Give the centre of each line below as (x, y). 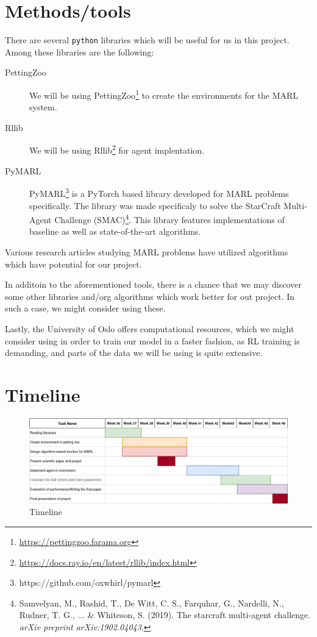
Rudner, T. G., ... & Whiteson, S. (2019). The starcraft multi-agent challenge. (165, 615)
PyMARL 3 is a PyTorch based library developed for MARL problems (159, 192)
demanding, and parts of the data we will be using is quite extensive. (134, 353)
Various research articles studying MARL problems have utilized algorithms (147, 251)
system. (43, 107)
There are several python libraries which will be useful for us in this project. (147, 40)
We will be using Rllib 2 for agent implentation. (117, 149)
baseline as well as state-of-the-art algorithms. (115, 231)
